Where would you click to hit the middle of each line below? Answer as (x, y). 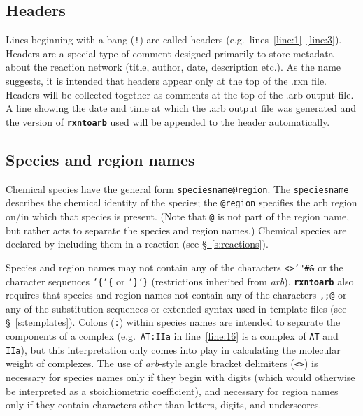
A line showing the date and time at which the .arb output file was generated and (181, 108)
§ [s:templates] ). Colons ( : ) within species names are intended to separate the (173, 322)
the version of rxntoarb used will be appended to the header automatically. (168, 121)
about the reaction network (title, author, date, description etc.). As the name (173, 67)
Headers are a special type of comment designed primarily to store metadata (170, 53)
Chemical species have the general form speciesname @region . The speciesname (177, 188)
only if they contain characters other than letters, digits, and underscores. (164, 404)
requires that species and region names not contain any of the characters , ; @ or (176, 295)
